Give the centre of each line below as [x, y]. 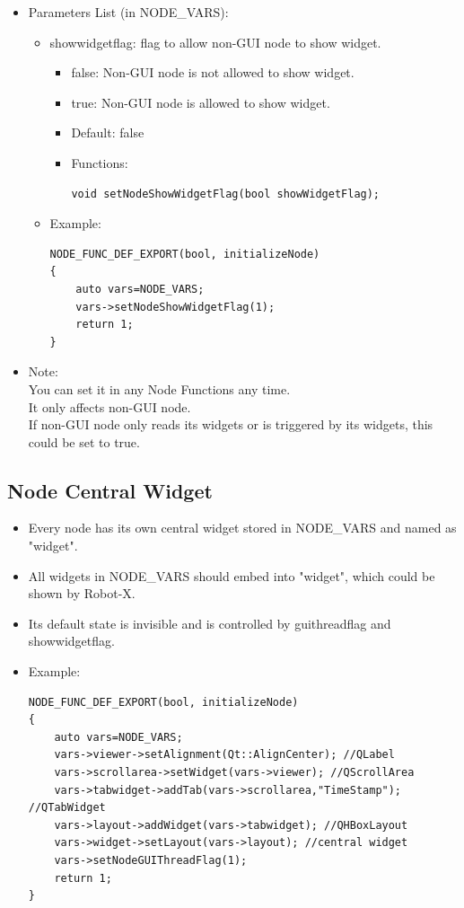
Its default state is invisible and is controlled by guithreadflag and [210, 623]
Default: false [108, 132]
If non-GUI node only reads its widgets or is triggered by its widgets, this [231, 424]
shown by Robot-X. [82, 593]
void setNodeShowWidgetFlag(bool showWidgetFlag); [226, 194]
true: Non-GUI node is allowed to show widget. [201, 102]
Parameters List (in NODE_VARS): [128, 12]
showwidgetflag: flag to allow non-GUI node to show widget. [215, 42]
